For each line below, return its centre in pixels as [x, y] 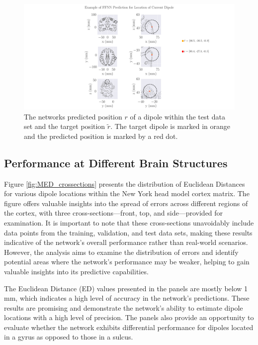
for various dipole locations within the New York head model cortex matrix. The [127, 193]
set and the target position [65, 126]
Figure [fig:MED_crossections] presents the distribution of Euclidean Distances [125, 183]
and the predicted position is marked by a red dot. [101, 136]
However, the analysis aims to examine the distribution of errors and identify [121, 252]
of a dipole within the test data [177, 116]
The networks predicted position [73, 116]
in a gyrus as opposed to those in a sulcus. [69, 337]
